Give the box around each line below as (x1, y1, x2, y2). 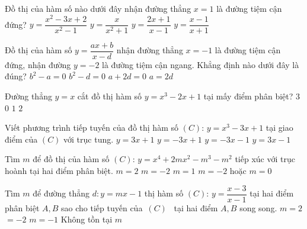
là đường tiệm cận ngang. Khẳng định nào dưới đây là (102, 58, 299, 70)
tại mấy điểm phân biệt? (203, 89, 293, 102)
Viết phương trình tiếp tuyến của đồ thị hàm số (5, 121, 178, 134)
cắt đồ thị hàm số (77, 89, 142, 102)
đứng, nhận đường (5, 58, 71, 70)
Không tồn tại (60, 213, 113, 225)
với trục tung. (63, 133, 114, 145)
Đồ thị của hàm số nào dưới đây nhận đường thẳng (5, 2, 191, 14)
